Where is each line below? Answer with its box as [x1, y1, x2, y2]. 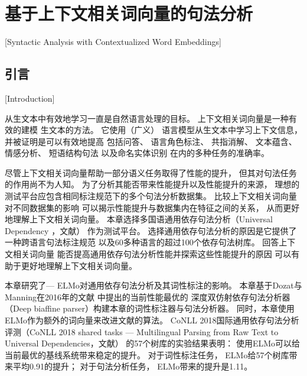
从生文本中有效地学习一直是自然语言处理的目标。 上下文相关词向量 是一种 [5, 112, 289, 124]
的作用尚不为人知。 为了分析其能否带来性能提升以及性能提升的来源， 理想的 [5, 178, 300, 190]
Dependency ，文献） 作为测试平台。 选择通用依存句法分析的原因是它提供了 [5, 224, 297, 236]
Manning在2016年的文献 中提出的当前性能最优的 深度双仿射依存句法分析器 [5, 290, 290, 303]
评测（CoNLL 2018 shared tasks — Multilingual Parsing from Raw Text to [5, 325, 279, 338]
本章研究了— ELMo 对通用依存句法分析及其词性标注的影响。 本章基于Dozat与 [5, 279, 302, 291]
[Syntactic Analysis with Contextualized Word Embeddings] [5, 35, 221, 48]
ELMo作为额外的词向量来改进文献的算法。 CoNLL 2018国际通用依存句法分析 [5, 314, 299, 326]
